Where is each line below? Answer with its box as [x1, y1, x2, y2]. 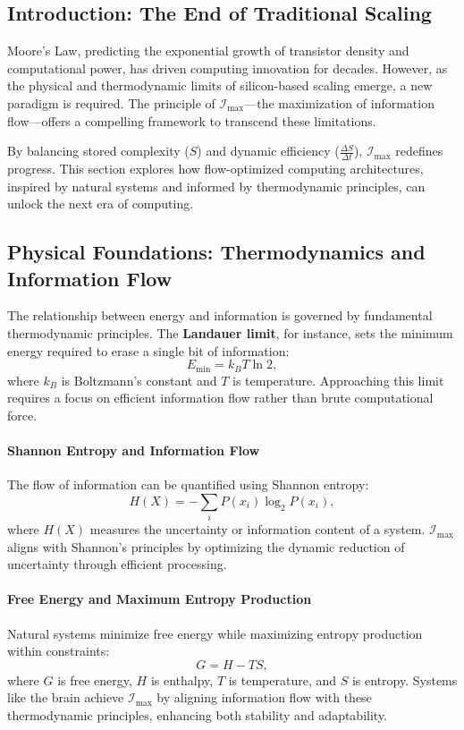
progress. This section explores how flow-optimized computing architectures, [7, 159, 424, 177]
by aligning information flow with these [156, 688, 372, 707]
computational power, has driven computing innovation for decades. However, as [7, 58, 448, 77]
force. [7, 405, 38, 424]
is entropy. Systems [351, 670, 458, 689]
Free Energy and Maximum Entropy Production [7, 590, 312, 608]
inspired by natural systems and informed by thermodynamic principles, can [7, 176, 426, 195]
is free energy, [57, 670, 132, 689]
